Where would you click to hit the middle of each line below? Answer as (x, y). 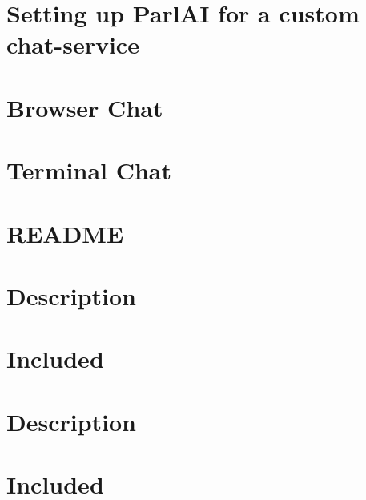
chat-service (73, 44)
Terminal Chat (89, 170)
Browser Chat (85, 107)
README (65, 233)
